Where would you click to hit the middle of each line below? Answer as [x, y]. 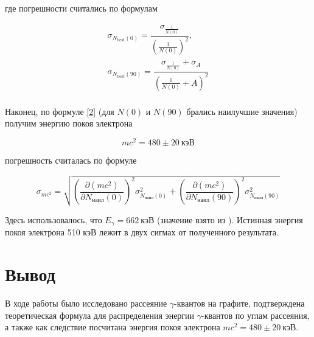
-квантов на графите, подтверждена [239, 303]
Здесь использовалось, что [54, 219]
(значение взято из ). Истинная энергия [230, 219]
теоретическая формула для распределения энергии [100, 315]
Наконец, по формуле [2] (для [60, 111]
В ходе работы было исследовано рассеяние [86, 303]
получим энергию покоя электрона [69, 123]
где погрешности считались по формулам [81, 8]
